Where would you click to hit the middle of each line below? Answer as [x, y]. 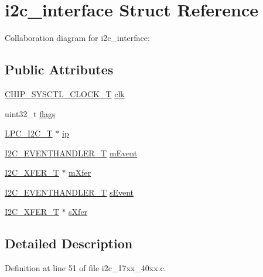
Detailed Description [69, 243]
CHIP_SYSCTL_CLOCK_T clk [65, 93]
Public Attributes [59, 69]
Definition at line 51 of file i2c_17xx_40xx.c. [86, 268]
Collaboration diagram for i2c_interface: [77, 38]
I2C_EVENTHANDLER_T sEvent [69, 192]
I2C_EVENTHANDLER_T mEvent [71, 153]
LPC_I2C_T [29, 133]
